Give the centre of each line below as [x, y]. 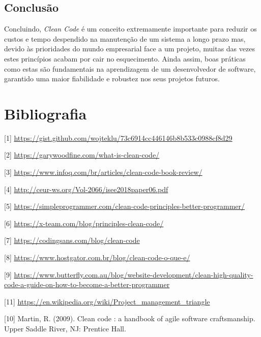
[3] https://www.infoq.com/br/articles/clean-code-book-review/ [103, 172]
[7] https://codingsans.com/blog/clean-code [72, 240]
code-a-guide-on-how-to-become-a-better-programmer [87, 284]
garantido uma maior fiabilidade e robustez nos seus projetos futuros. [112, 79]
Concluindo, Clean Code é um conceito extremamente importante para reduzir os [130, 29]
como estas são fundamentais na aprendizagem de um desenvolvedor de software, [130, 68]
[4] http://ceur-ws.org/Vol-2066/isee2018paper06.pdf [86, 189]
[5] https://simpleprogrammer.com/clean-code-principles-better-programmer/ [125, 206]
